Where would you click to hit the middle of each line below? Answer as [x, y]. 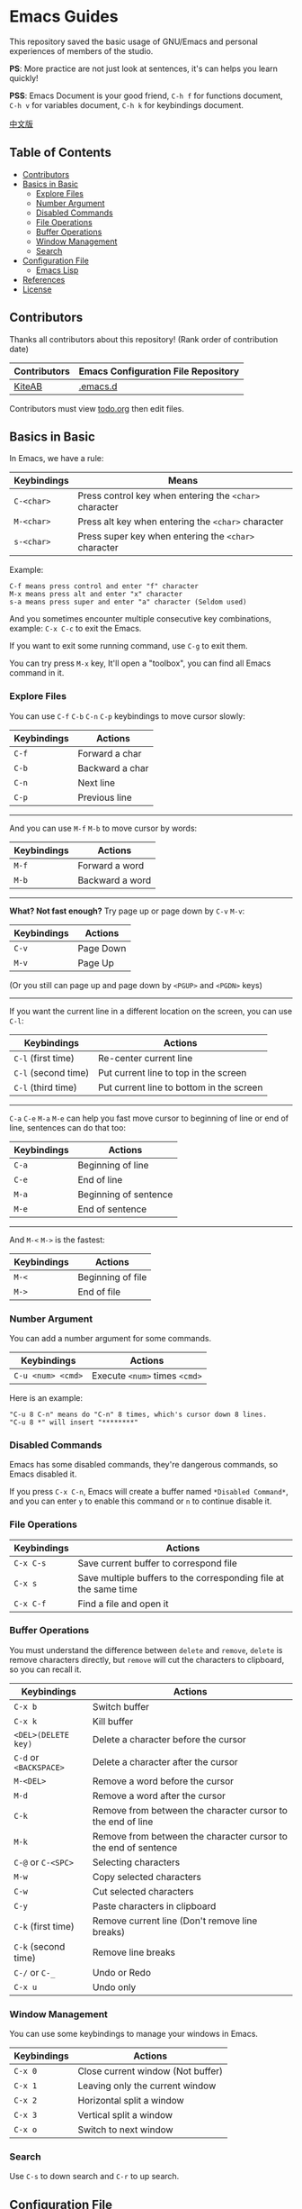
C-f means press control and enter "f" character [104, 586]
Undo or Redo [121, 1972]
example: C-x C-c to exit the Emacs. [75, 629]
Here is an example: [46, 1397]
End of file [99, 1292]
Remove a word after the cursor [159, 1795]
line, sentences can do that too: [67, 1127]
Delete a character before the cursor [169, 1739]
